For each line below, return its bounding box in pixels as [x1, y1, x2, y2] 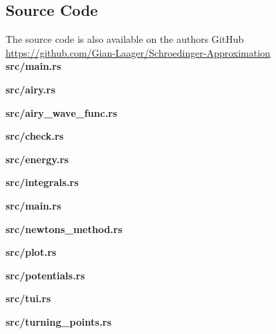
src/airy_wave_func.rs [6, 105, 118, 120]
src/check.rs [6, 129, 64, 143]
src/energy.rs [6, 151, 69, 166]
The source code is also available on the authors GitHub [6, 32, 244, 46]
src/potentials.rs [6, 268, 85, 282]
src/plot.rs [6, 245, 57, 259]
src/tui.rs [6, 291, 51, 306]
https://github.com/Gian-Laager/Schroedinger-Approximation [6, 45, 270, 59]
